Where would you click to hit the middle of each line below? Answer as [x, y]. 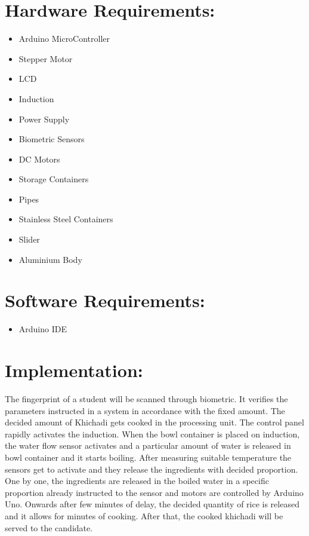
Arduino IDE [43, 329]
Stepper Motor [46, 58]
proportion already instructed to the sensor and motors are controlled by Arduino [154, 492]
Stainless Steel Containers [66, 219]
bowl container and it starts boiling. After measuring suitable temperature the [148, 457]
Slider [29, 239]
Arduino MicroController [64, 39]
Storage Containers [54, 179]
